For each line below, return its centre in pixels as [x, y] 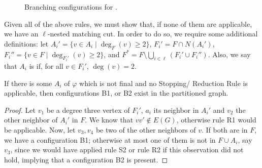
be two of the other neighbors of [146, 129]
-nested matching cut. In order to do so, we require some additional [153, 34]
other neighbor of [31, 120]
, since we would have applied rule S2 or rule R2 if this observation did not [127, 150]
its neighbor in [176, 110]
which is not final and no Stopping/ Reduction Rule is [163, 83]
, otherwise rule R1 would [216, 120]
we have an [21, 34]
